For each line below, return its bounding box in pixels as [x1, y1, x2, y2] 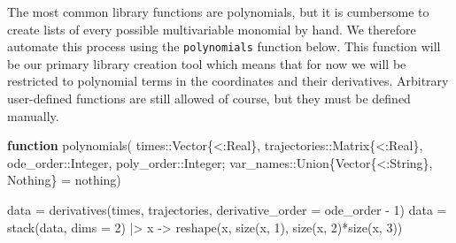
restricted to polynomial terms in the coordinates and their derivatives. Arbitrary [7, 72, 449, 90]
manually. [7, 106, 59, 125]
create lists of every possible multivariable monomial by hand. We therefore [7, 19, 416, 38]
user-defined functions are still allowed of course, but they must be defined [7, 89, 411, 108]
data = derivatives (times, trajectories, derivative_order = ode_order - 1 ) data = [7, 201, 447, 218]
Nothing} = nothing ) [7, 171, 121, 189]
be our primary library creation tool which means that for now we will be [7, 54, 406, 72]
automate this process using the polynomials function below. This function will [7, 37, 441, 56]
